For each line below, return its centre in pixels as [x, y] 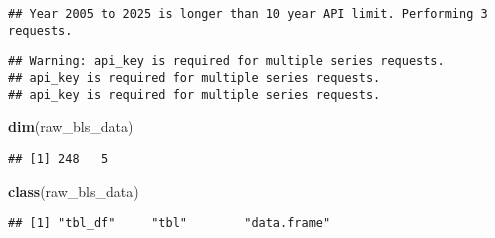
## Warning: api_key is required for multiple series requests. [226, 61]
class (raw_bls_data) [73, 190]
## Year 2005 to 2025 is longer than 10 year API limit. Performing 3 [248, 14]
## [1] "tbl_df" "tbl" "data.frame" [169, 223]
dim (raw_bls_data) [71, 126]
